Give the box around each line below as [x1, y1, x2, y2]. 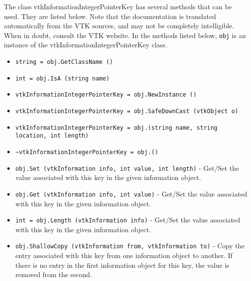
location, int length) [15, 132, 89, 140]
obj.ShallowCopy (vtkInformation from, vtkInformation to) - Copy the [15, 241, 245, 251]
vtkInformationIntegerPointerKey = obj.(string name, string [15, 124, 218, 131]
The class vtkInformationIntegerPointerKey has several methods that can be [4, 1, 232, 11]
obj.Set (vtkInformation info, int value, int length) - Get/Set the [15, 162, 239, 173]
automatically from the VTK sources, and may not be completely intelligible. [4, 20, 234, 31]
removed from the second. [15, 269, 92, 280]
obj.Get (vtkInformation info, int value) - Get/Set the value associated [15, 188, 248, 199]
